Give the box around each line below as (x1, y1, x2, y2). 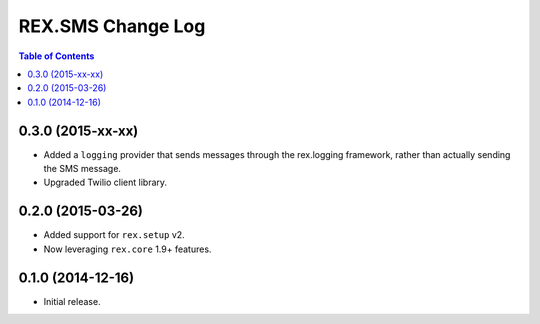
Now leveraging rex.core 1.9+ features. (43, 243, 212, 255)
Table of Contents (18, 50, 95, 62)
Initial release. (43, 295, 101, 307)
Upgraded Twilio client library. (43, 176, 168, 189)
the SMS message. (43, 163, 122, 175)
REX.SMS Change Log (18, 15, 206, 37)
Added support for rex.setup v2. (43, 229, 185, 241)
